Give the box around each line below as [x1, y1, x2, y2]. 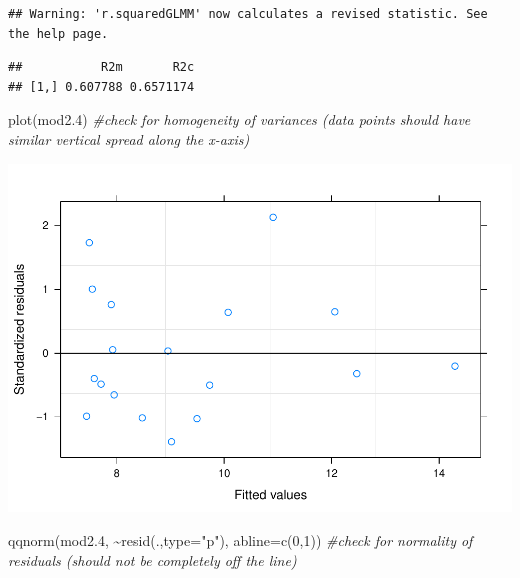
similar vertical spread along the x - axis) [8, 128, 250, 149]
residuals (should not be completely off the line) [8, 549, 297, 570]
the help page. [8, 26, 109, 41]
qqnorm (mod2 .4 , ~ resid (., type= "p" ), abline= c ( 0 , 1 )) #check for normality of [8, 530, 473, 551]
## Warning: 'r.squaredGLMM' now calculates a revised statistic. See [8, 7, 488, 21]
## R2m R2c [8, 60, 195, 75]
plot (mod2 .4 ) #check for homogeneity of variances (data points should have [8, 109, 471, 130]
